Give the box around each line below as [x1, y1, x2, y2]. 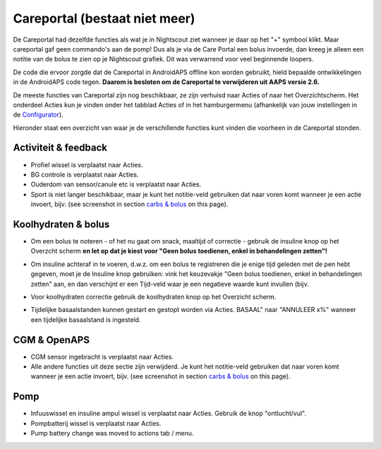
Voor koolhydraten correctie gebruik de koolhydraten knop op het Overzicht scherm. [30, 293, 277, 301]
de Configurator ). [13, 110, 64, 119]
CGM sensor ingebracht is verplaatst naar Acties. [30, 352, 174, 361]
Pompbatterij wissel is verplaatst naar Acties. [30, 419, 162, 427]
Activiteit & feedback [13, 142, 107, 154]
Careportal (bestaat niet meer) [13, 11, 195, 26]
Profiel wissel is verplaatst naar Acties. [30, 160, 143, 169]
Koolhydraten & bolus [13, 218, 110, 230]
